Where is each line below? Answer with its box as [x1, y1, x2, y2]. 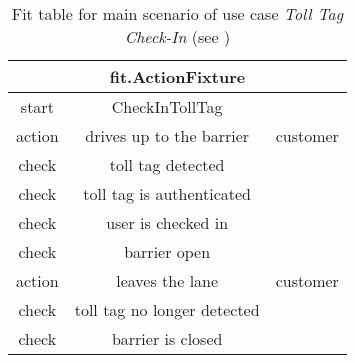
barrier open [124, 240, 211, 263]
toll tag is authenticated [83, 182, 251, 205]
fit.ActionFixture [109, 65, 246, 88]
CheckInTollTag [111, 95, 223, 118]
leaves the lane [116, 269, 219, 292]
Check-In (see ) [124, 25, 231, 48]
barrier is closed [111, 327, 223, 350]
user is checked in [106, 211, 229, 234]
